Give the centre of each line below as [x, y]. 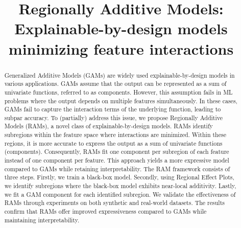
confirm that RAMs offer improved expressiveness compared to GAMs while [105, 211]
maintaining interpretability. [42, 220]
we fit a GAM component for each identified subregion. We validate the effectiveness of [120, 194]
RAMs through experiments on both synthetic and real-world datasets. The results [114, 203]
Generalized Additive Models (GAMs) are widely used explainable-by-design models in [119, 75]
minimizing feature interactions [121, 48]
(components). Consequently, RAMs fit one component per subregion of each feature [117, 152]
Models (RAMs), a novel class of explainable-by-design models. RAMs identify [109, 126]
